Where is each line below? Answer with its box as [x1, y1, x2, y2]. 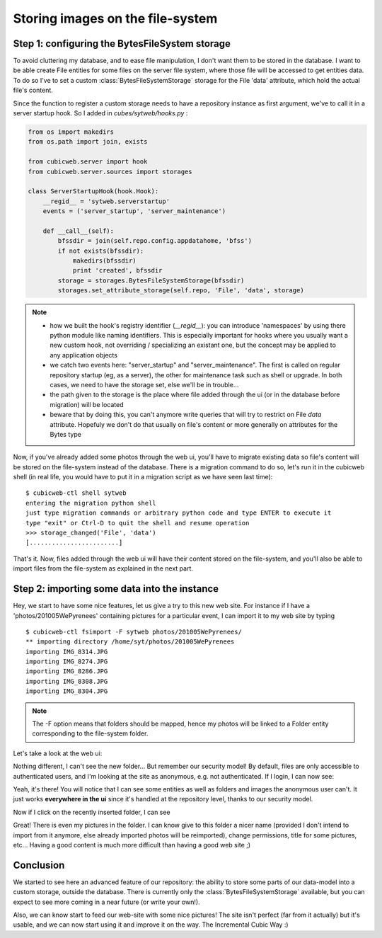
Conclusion [13, 859, 65, 871]
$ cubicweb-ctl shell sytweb [25, 489, 127, 497]
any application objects [50, 350, 118, 359]
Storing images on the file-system [13, 11, 218, 26]
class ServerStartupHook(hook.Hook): [28, 188, 159, 195]
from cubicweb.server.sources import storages [28, 167, 192, 176]
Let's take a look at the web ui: [13, 749, 103, 757]
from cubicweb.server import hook [28, 158, 148, 166]
